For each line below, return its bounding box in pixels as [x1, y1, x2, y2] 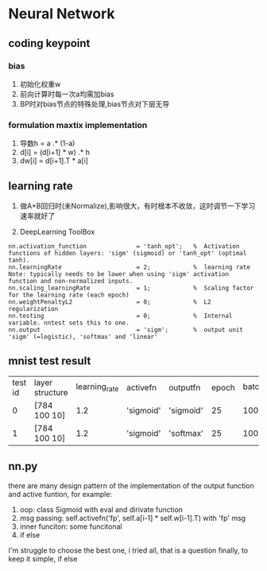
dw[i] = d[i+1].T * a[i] [19, 156, 89, 165]
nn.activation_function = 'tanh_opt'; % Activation [8, 242, 240, 251]
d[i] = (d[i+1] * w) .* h [19, 148, 90, 157]
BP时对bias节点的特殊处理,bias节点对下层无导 [19, 99, 170, 108]
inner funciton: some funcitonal [19, 522, 122, 531]
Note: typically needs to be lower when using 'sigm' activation [8, 270, 229, 278]
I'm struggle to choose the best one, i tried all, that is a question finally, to [8, 546, 249, 555]
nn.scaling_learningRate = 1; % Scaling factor [8, 284, 254, 292]
